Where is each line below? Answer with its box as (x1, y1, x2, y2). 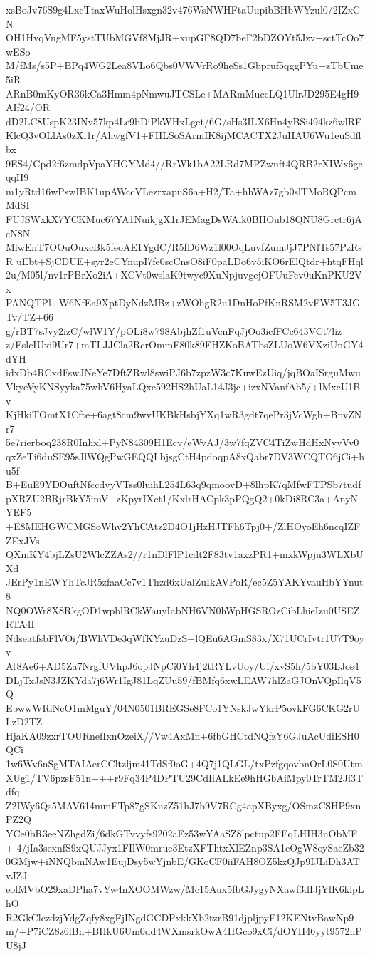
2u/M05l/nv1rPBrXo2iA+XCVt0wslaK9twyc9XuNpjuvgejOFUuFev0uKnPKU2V (6, 267, 362, 282)
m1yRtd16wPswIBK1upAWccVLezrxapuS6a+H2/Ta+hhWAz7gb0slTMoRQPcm (6, 183, 356, 198)
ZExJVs (6, 532, 40, 547)
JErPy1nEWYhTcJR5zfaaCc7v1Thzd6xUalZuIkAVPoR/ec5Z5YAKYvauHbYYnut (6, 574, 364, 589)
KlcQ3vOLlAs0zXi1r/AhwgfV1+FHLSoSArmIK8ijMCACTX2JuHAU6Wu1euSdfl (6, 128, 361, 143)
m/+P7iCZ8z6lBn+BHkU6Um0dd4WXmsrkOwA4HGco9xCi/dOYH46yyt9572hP (6, 924, 362, 938)
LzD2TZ (6, 714, 43, 729)
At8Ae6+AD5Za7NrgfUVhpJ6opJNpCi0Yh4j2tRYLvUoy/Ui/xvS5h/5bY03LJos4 (6, 658, 359, 673)
